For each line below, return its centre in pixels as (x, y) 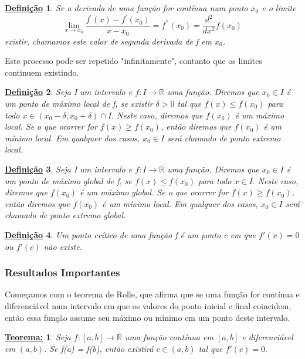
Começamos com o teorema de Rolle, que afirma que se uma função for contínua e (152, 294)
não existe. (63, 246)
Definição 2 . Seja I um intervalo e (69, 92)
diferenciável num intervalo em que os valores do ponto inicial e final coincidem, (148, 305)
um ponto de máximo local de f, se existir (79, 103)
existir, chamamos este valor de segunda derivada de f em (109, 41)
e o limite (279, 8)
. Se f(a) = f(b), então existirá (99, 348)
